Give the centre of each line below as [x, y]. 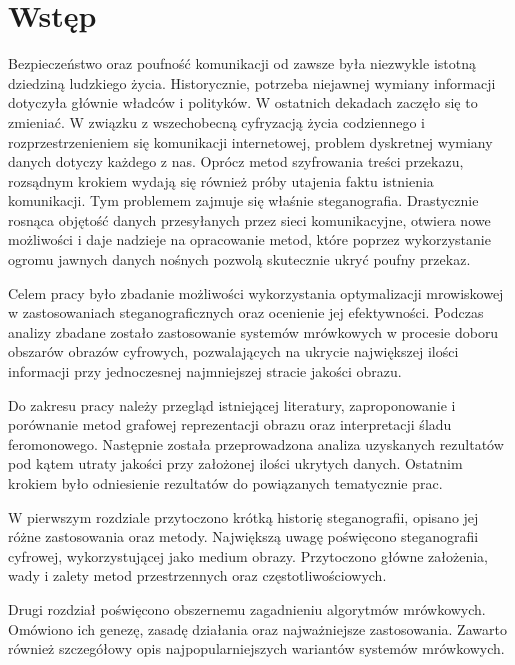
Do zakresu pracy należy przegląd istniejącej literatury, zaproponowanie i [232, 404]
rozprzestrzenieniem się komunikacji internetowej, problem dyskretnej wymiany [250, 141]
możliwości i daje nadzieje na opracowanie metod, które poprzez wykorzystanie [249, 239]
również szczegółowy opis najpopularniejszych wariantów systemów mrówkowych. [256, 648]
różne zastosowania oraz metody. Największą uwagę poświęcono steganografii [243, 536]
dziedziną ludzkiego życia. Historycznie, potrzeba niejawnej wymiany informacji [252, 82]
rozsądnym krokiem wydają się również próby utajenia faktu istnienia [221, 180]
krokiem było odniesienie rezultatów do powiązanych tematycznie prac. [225, 483]
